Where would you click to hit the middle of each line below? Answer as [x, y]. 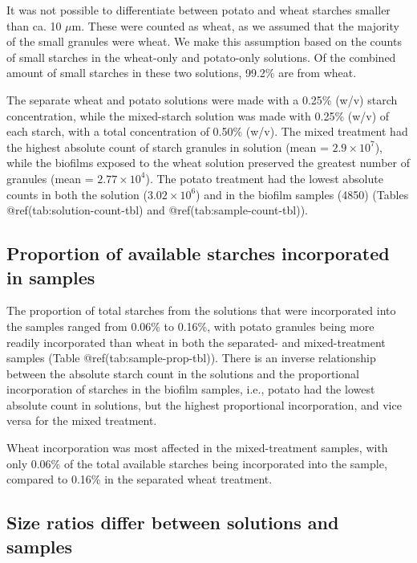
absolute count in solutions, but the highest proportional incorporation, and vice [204, 404]
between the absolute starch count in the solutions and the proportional [183, 373]
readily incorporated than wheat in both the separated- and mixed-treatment [196, 342]
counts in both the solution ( [77, 194]
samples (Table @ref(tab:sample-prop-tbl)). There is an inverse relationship [191, 358]
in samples [51, 277]
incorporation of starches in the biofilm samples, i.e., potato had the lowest [191, 389]
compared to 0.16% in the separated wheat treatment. [140, 479]
